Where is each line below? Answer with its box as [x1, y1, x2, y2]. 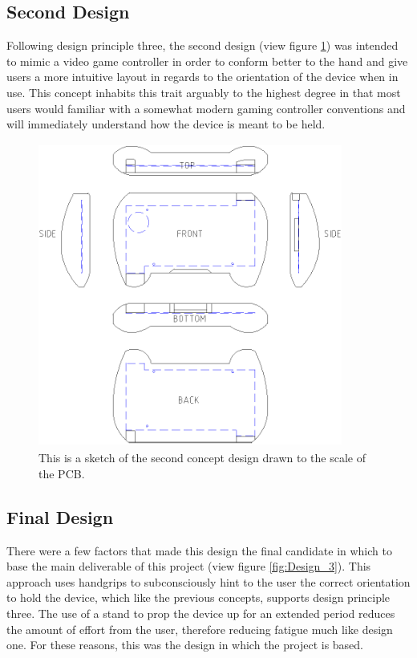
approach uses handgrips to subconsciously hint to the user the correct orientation [6, 573, 411, 590]
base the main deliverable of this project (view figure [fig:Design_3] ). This [6, 558, 371, 575]
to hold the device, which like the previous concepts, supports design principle [6, 589, 391, 606]
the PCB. [38, 465, 85, 481]
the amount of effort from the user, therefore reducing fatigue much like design [6, 620, 393, 637]
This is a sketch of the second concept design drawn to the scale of [38, 449, 366, 466]
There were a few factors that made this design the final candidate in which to [6, 542, 392, 558]
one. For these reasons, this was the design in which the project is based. [6, 636, 364, 653]
